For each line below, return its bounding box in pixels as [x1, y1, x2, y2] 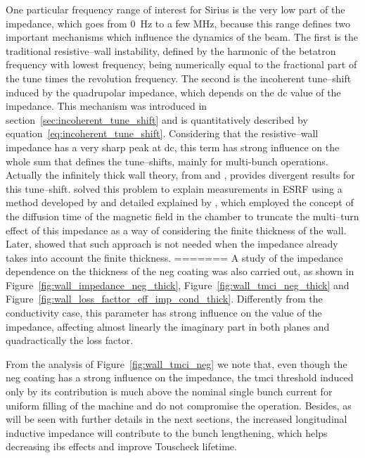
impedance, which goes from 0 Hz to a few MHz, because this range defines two [6, 15, 350, 30]
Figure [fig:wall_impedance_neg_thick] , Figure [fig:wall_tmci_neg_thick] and [6, 277, 350, 292]
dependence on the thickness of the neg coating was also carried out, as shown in [6, 264, 354, 279]
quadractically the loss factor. [6, 333, 134, 348]
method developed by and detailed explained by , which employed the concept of [6, 195, 354, 210]
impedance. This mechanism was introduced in [6, 98, 207, 113]
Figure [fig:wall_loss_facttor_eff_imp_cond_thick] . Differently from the [6, 291, 323, 306]
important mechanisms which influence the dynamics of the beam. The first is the [6, 30, 358, 44]
